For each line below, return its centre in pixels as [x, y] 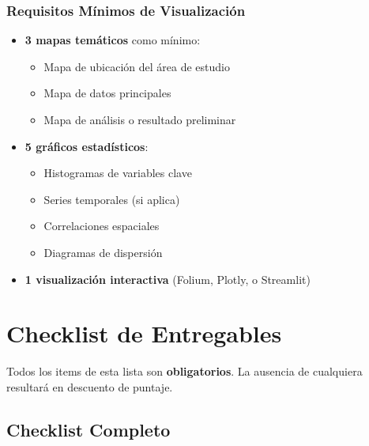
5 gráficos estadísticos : [87, 146]
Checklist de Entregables [144, 333]
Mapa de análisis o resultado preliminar [140, 119]
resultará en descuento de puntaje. [90, 386]
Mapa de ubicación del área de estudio [137, 66]
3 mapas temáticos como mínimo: [113, 40]
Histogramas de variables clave [118, 173]
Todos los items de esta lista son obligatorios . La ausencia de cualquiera [184, 371]
